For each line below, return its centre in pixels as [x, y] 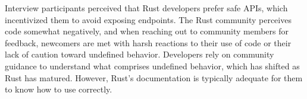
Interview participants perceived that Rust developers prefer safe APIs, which [146, 8]
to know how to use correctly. [59, 89]
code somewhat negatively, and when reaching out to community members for [147, 31]
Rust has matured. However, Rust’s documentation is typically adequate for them [154, 77]
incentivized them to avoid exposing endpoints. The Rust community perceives [148, 19]
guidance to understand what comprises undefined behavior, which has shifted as [152, 66]
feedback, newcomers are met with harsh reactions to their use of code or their [148, 42]
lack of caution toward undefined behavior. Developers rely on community [140, 54]
